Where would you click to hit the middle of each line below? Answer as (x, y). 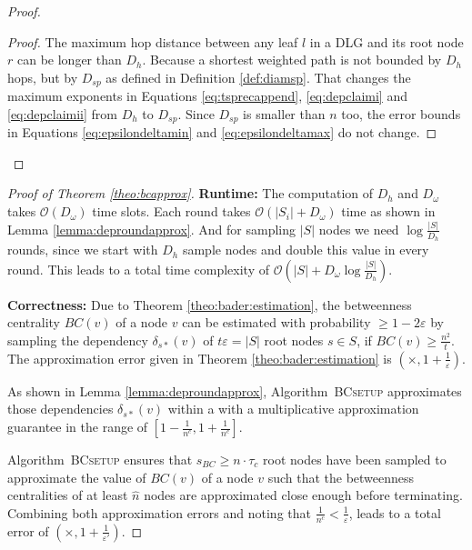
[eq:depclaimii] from (63, 113)
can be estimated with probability (276, 322)
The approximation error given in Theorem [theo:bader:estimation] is (200, 358)
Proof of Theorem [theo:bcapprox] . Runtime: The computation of (191, 193)
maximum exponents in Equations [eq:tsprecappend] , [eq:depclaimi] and (207, 96)
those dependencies (60, 409)
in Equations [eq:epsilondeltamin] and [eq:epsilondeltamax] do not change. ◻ (222, 132)
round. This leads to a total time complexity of (138, 269)
